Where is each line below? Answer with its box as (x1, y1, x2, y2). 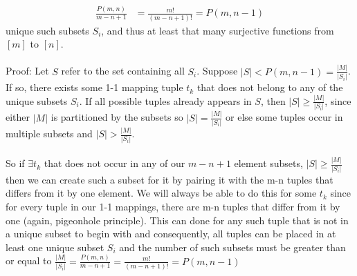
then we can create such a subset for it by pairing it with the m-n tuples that (6, 172, 333, 186)
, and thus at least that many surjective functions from (101, 23, 334, 37)
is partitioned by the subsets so (51, 110, 183, 124)
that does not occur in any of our (44, 156, 185, 170)
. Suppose (196, 63, 238, 78)
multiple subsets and (6, 126, 93, 141)
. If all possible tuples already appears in (79, 93, 252, 108)
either (6, 110, 30, 124)
